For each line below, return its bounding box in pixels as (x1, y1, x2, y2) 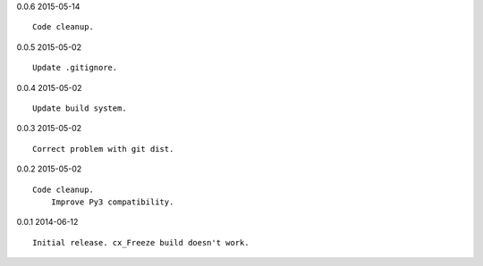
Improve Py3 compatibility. (50, 196, 174, 207)
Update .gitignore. (32, 62, 118, 73)
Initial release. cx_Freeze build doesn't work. (32, 237, 250, 247)
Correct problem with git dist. (32, 144, 174, 154)
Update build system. (32, 103, 127, 113)
